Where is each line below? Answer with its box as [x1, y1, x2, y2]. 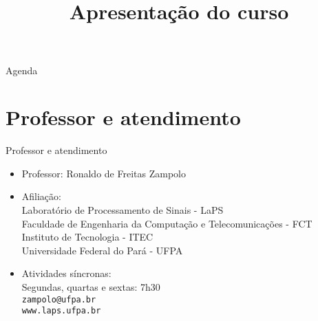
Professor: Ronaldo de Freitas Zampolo [21, 166, 186, 180]
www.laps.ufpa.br [21, 306, 101, 316]
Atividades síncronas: [21, 266, 112, 280]
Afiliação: [21, 189, 61, 203]
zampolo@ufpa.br [21, 294, 96, 305]
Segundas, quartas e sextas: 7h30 [21, 280, 160, 294]
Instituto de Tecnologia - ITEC [21, 230, 153, 244]
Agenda [6, 63, 38, 77]
